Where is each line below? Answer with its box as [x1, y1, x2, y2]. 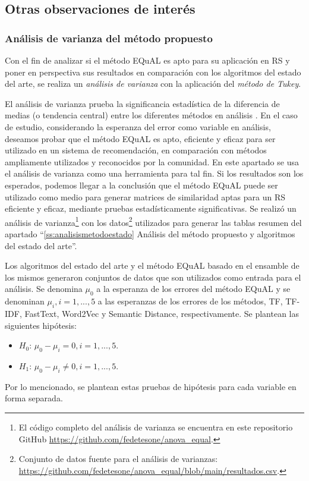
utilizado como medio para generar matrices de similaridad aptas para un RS [5, 190, 285, 203]
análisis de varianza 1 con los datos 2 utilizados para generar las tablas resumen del [5, 214, 302, 228]
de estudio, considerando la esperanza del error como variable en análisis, [5, 120, 271, 133]
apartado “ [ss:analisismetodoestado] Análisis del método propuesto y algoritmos [5, 227, 295, 240]
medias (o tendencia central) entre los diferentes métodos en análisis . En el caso [5, 109, 298, 121]
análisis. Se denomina [5, 282, 83, 295]
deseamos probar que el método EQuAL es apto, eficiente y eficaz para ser [5, 132, 276, 144]
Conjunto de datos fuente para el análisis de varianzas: [18, 452, 218, 465]
